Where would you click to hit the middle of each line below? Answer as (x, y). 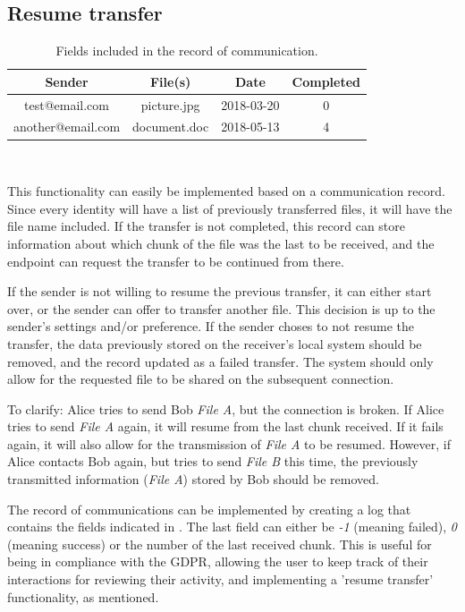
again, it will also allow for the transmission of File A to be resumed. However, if (229, 443)
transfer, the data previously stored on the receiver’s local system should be (215, 343)
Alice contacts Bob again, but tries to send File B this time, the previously (213, 461)
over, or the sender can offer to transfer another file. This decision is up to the (221, 308)
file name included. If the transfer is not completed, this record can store (206, 226)
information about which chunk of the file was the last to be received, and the (221, 243)
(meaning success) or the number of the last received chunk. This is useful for (220, 544)
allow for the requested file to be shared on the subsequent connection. (201, 379)
